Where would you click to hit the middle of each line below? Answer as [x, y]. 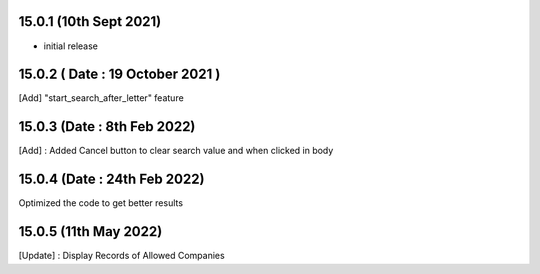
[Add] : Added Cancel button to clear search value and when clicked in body [176, 151]
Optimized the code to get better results [101, 203]
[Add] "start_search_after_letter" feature [101, 98]
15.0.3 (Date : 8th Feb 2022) [107, 126]
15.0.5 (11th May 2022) [90, 231]
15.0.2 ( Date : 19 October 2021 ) [119, 74]
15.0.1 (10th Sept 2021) [90, 21]
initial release [71, 46]
